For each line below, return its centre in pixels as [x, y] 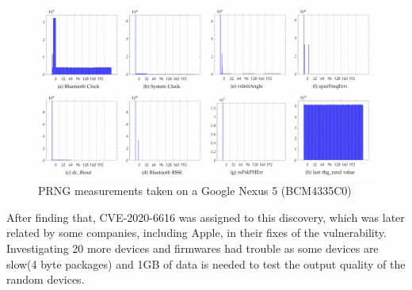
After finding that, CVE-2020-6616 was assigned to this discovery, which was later [206, 217]
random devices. [46, 279]
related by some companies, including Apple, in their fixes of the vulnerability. [196, 233]
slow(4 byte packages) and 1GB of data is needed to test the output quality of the [206, 263]
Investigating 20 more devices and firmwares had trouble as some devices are [193, 248]
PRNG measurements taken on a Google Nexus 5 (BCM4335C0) [195, 191]
